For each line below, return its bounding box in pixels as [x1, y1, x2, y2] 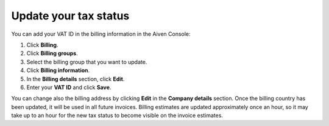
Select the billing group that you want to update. [26, 58, 147, 65]
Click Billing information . [26, 67, 90, 74]
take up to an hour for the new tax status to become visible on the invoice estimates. [11, 112, 224, 119]
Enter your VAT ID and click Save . [26, 84, 111, 91]
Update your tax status [11, 9, 130, 22]
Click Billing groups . [26, 50, 79, 57]
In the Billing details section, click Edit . [26, 75, 125, 82]
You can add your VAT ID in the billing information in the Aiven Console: [11, 30, 191, 38]
